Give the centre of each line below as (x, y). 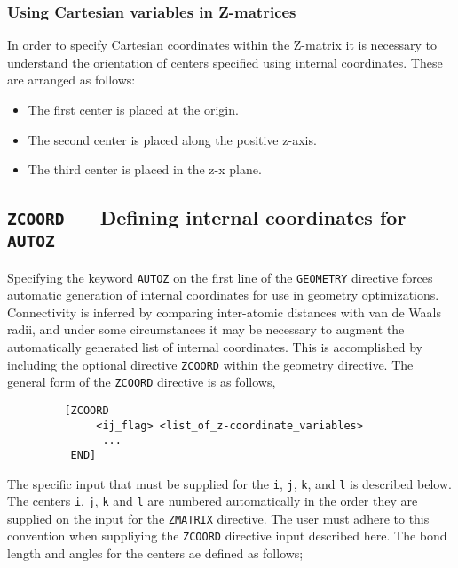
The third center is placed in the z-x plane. (145, 169)
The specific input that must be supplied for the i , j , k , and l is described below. (229, 483)
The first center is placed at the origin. (133, 109)
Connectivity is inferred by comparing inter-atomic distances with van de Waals (224, 312)
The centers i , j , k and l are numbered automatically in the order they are (213, 501)
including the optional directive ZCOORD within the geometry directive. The (210, 364)
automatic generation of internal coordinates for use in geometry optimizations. (223, 295)
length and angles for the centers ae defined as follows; (155, 553)
